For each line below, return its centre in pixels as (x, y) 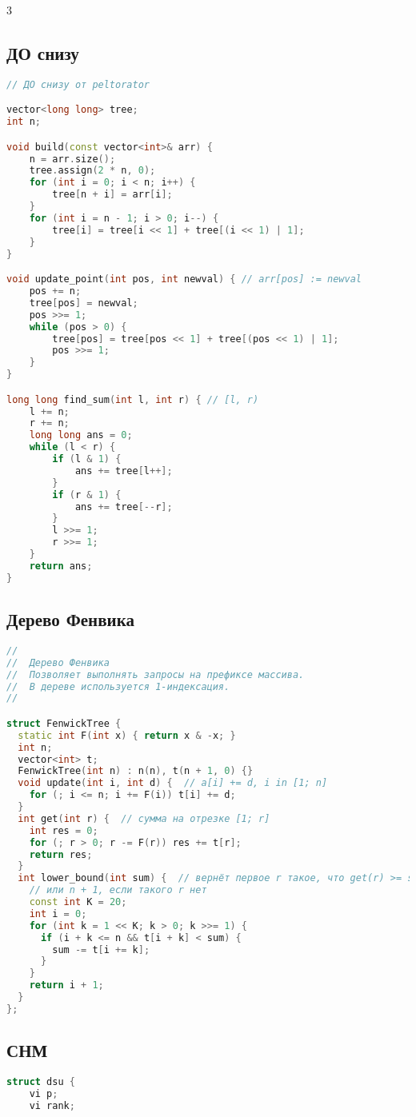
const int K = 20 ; (78, 902)
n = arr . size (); (72, 159)
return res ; (61, 854)
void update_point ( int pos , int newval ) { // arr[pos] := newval (184, 279)
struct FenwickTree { (64, 723)
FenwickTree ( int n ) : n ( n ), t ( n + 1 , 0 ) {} (136, 771)
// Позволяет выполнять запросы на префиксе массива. (156, 674)
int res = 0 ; (64, 830)
